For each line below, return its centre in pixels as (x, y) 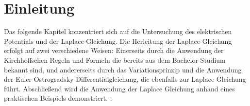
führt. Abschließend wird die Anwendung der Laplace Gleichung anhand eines (119, 88)
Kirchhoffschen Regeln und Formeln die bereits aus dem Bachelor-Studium (115, 60)
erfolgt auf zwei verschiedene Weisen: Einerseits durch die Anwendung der (114, 50)
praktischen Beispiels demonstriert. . (58, 98)
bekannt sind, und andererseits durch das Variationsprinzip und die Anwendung (123, 69)
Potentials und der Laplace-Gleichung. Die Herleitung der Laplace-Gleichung (118, 41)
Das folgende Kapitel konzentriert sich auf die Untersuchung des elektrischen (118, 31)
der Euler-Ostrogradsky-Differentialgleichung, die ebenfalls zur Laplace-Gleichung (125, 79)
